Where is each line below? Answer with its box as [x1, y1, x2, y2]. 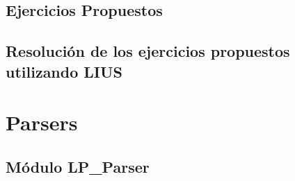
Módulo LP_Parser [6, 155, 150, 177]
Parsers [6, 108, 78, 137]
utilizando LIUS [6, 60, 123, 82]
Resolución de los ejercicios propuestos [6, 40, 290, 62]
